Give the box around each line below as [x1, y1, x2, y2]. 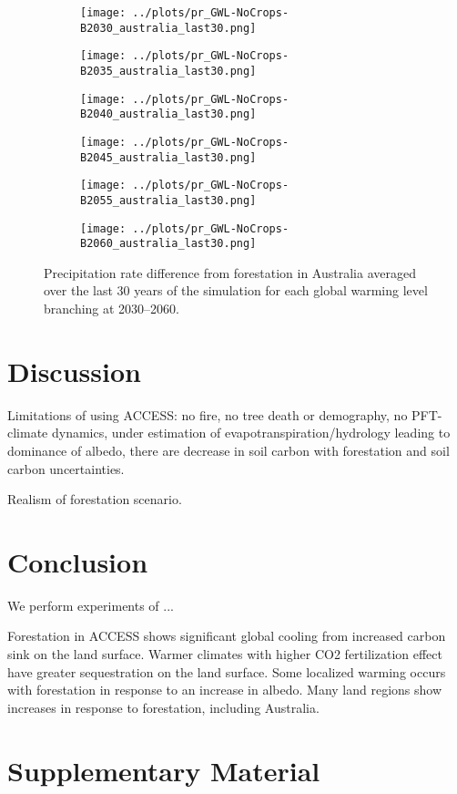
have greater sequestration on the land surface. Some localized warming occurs [7, 662, 446, 681]
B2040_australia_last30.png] [80, 108, 257, 121]
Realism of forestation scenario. [7, 490, 182, 509]
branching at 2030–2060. [44, 299, 180, 318]
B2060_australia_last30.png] [80, 237, 257, 251]
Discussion [7, 352, 141, 389]
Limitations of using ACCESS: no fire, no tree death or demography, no [7, 405, 408, 424]
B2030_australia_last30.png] [80, 21, 257, 35]
